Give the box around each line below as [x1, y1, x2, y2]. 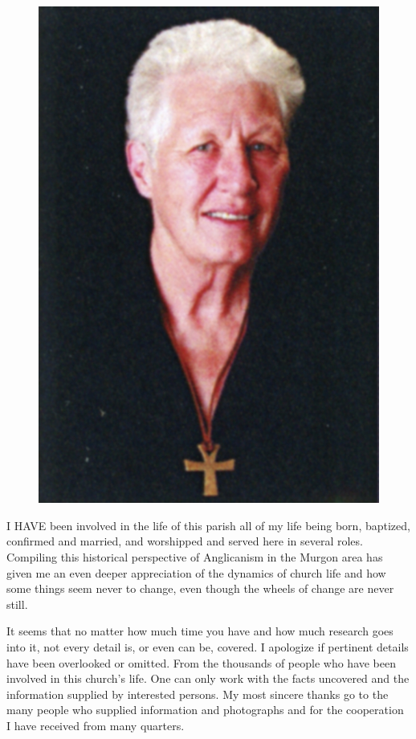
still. [6, 595, 28, 612]
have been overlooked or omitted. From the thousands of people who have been [6, 654, 397, 671]
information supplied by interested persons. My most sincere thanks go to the [6, 685, 389, 702]
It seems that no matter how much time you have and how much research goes [6, 623, 394, 639]
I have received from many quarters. [6, 717, 185, 733]
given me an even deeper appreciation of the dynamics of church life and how [6, 564, 386, 581]
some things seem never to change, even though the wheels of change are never [6, 580, 394, 597]
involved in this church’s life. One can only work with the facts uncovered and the [6, 670, 410, 687]
